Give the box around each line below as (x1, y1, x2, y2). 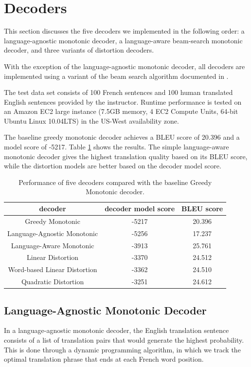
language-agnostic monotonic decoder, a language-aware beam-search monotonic (4, 35, 243, 45)
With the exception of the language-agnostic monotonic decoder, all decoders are (4, 61, 245, 71)
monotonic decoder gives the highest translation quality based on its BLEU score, (4, 151, 248, 161)
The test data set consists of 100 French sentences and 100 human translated (4, 87, 233, 97)
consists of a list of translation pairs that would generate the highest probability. (4, 334, 244, 345)
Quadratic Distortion (21, 276, 84, 287)
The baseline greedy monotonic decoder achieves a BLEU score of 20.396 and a (4, 132, 240, 142)
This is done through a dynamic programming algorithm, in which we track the (4, 344, 241, 354)
